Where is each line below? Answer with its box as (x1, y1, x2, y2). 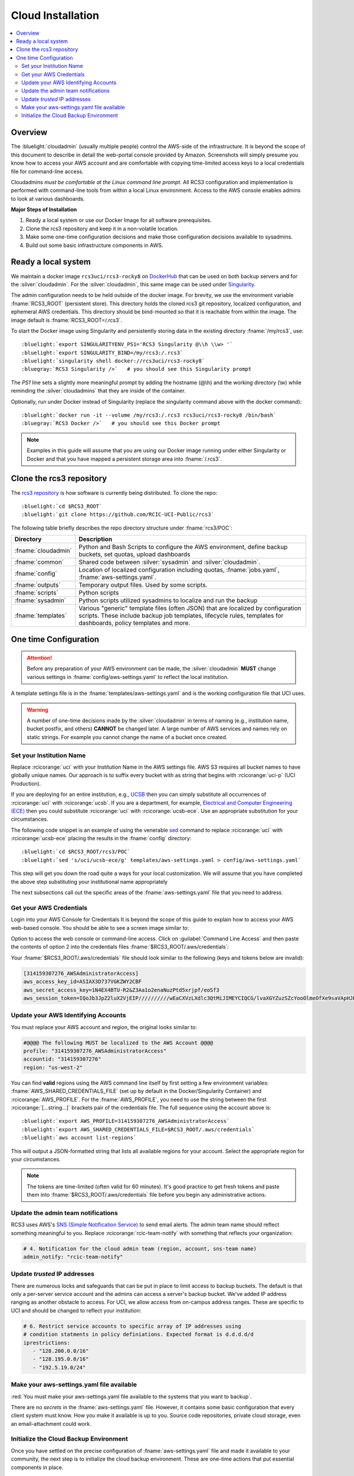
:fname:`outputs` (14, 581, 61, 589)
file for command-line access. (11, 168, 84, 175)
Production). (11, 780, 41, 787)
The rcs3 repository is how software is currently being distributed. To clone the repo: (11, 489, 218, 496)
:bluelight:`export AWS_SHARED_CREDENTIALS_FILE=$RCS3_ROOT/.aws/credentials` (21, 1126, 255, 1133)
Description (78, 535, 112, 543)
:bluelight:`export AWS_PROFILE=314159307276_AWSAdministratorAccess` (21, 1118, 230, 1125)
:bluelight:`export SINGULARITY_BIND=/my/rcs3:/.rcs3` (21, 349, 183, 356)
